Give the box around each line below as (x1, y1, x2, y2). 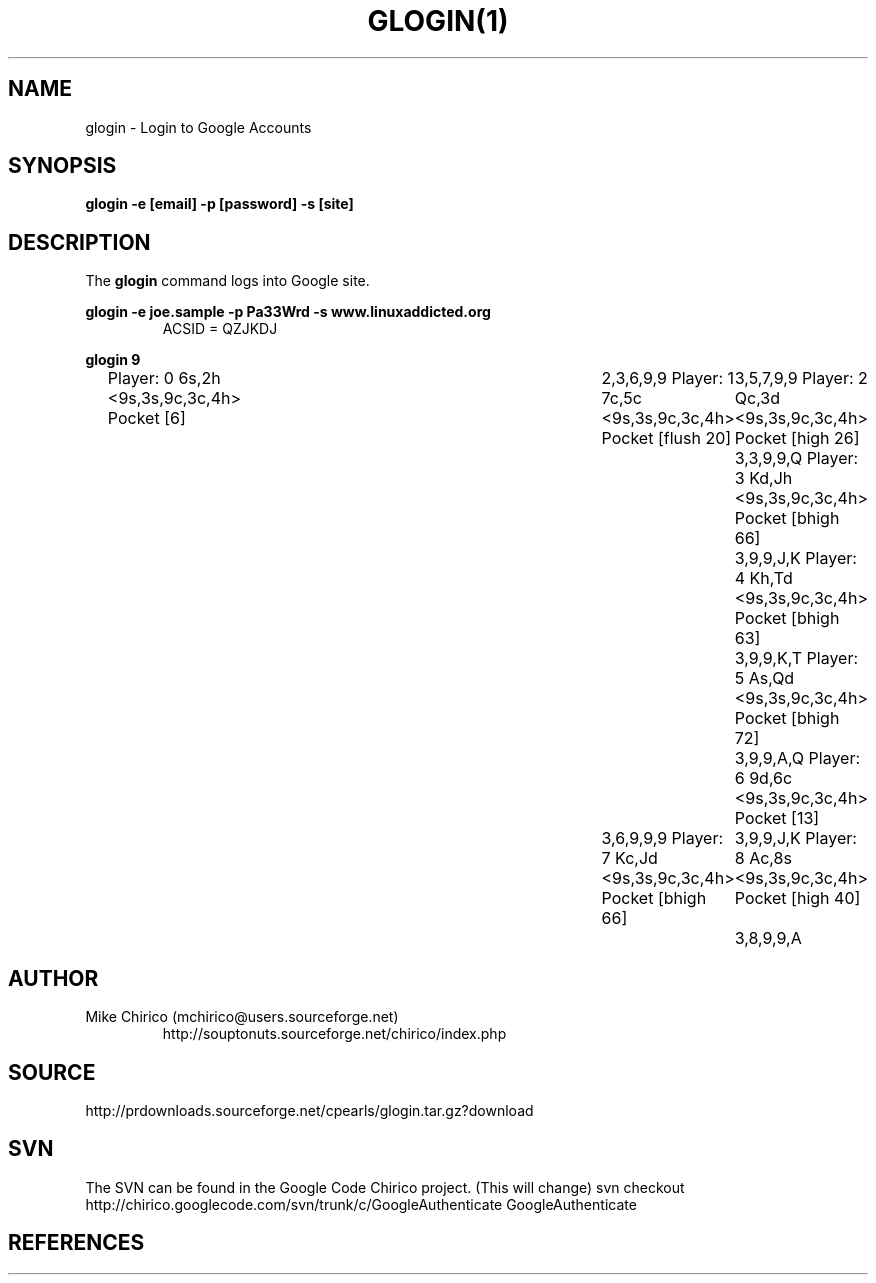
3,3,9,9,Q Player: (734, 448, 859, 469)
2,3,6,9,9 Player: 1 (601, 368, 735, 389)
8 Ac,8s (734, 848, 792, 869)
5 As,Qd (734, 668, 795, 689)
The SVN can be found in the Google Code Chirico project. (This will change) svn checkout (85, 1178, 685, 1196)
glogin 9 (85, 351, 141, 369)
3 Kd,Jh (734, 468, 793, 489)
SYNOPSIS (8, 153, 117, 179)
